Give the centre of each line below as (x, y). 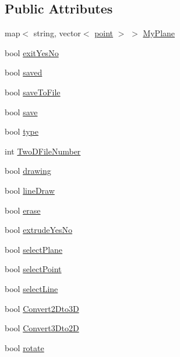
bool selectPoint (33, 269)
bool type (22, 131)
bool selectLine (31, 288)
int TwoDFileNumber (43, 151)
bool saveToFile (33, 92)
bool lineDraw (30, 190)
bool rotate (24, 347)
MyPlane (159, 33)
